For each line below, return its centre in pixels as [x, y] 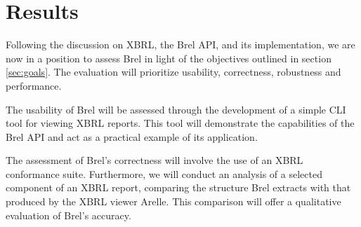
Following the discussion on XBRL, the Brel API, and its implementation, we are [180, 44]
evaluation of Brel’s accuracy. [68, 215]
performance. [34, 85]
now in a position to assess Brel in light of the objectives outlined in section [169, 58]
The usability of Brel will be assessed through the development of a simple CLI [176, 109]
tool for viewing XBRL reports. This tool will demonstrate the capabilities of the [180, 123]
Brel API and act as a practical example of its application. [132, 136]
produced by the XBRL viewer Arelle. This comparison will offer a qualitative [173, 201]
